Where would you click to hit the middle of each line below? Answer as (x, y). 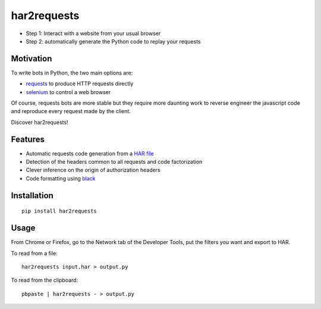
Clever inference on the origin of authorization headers (93, 170)
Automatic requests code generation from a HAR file (90, 153)
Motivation (32, 59)
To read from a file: (34, 253)
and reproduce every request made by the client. (71, 111)
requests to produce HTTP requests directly (80, 84)
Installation (32, 196)
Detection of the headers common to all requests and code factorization (114, 162)
